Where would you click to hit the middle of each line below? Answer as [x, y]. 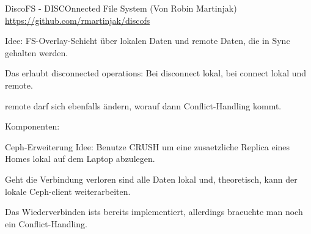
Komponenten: [32, 126]
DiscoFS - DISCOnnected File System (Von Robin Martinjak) [121, 8]
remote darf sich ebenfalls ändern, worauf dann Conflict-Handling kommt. [143, 105]
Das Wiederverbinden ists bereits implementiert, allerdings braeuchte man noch [154, 212]
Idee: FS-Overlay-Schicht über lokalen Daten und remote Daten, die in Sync [148, 41]
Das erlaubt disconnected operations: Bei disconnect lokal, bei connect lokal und [156, 73]
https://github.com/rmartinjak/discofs [78, 20]
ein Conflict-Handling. [46, 223]
